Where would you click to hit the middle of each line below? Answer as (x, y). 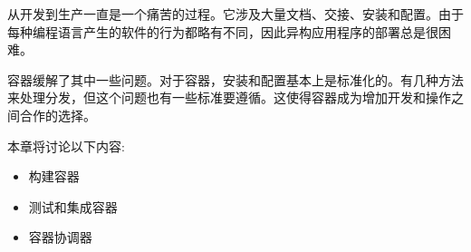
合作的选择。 (58, 115)
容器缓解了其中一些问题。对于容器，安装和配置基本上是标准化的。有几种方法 (235, 79)
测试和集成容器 (73, 206)
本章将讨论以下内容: (66, 145)
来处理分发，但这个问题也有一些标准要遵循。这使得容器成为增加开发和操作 (229, 97)
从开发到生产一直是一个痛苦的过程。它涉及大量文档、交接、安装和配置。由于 (235, 14)
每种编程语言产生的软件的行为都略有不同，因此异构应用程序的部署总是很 (223, 31)
